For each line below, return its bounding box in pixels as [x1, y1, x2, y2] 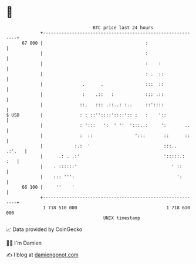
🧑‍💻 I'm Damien [6, 239, 42, 246]
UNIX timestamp [103, 215, 141, 221]
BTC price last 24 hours [93, 25, 154, 31]
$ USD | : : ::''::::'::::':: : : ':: [6, 112, 167, 118]
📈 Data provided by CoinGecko [6, 226, 83, 233]
